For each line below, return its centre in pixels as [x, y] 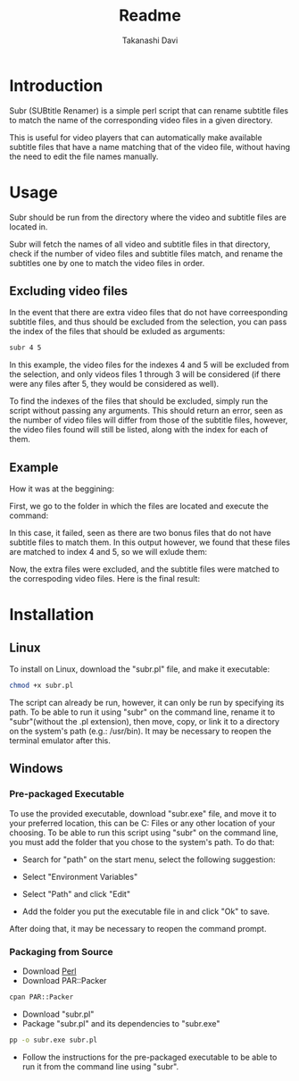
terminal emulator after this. [60, 741]
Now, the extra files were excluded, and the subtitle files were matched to [144, 569]
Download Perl [49, 971]
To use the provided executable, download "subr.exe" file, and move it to [143, 813]
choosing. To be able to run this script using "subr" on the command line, [144, 833]
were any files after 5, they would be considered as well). [114, 384]
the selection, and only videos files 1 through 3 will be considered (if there [145, 374]
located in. [29, 226]
